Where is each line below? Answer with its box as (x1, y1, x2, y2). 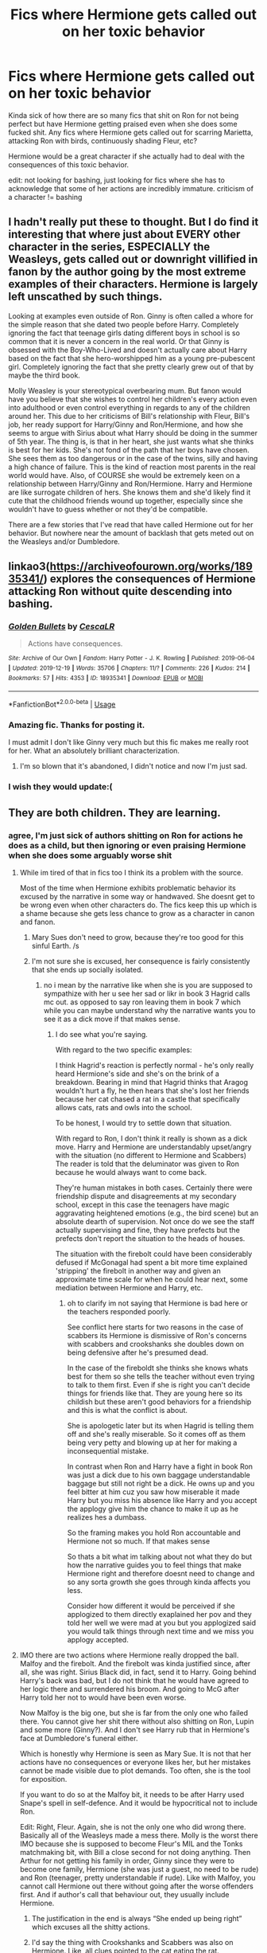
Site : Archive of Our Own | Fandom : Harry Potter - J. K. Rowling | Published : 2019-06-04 (8, 655, 256, 663)
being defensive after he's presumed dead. (67, 1348, 209, 1357)
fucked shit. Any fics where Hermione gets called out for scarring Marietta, (8, 127, 253, 137)
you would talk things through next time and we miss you (67, 1626, 254, 1636)
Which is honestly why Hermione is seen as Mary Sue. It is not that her (19, 1748, 252, 1758)
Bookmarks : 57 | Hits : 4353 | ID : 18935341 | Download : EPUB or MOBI (8, 674, 204, 682)
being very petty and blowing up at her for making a (67, 1438, 238, 1447)
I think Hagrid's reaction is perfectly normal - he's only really (55, 1060, 254, 1070)
